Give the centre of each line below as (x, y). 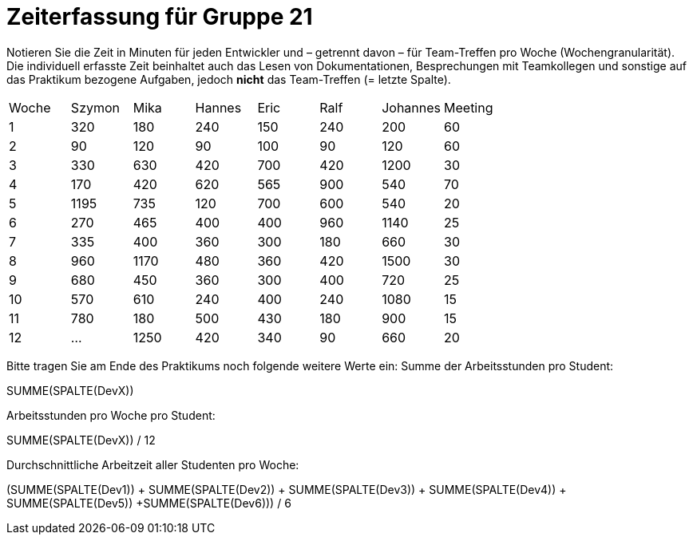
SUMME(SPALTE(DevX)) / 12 (81, 440)
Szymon (95, 107)
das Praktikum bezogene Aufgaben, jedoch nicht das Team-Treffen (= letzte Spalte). (229, 79)
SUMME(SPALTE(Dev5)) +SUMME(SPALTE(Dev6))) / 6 (149, 503)
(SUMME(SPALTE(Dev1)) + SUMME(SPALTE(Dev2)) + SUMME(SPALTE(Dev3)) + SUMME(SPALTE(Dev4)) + (287, 489)
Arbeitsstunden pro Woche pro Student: (111, 415)
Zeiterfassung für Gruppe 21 (160, 17)
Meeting (469, 107)
